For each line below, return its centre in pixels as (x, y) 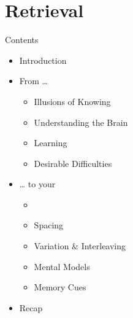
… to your (37, 184)
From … (33, 81)
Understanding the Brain (81, 122)
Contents (22, 40)
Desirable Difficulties (73, 163)
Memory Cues (60, 287)
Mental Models (62, 266)
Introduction (43, 60)
